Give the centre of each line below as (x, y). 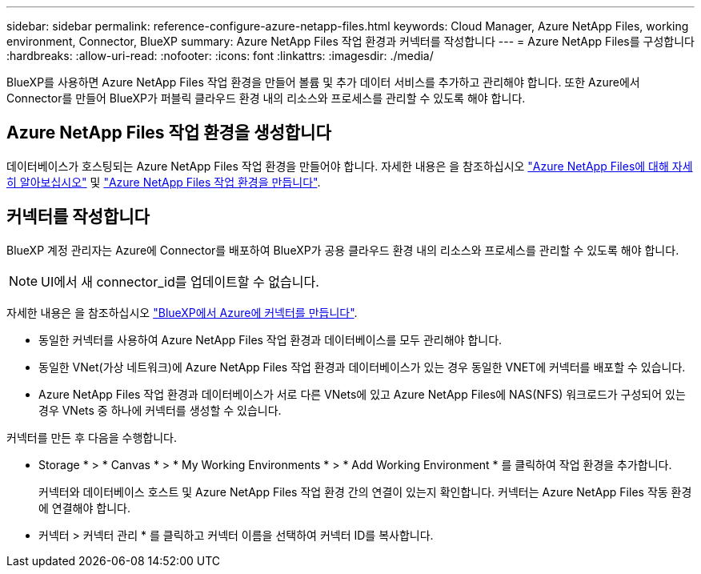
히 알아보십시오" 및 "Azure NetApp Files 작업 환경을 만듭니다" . (164, 182)
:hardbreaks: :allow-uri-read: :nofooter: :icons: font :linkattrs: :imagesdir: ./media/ (220, 56)
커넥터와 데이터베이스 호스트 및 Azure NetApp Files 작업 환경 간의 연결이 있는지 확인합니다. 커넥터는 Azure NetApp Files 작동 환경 (365, 492)
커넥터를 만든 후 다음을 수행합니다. (92, 437)
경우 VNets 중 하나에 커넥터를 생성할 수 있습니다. (160, 410)
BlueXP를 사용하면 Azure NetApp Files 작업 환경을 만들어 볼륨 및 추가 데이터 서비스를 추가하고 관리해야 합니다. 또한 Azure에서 (323, 82)
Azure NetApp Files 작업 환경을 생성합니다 (169, 133)
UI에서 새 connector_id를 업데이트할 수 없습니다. (180, 281)
